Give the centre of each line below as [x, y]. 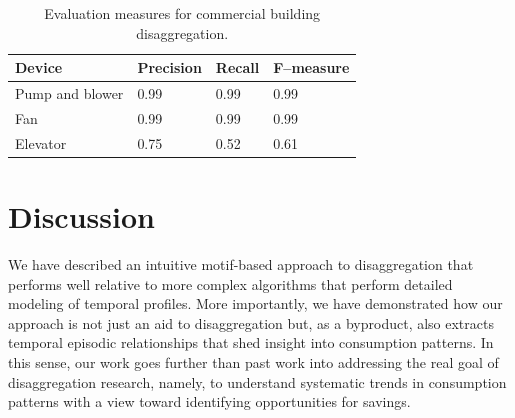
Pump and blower [69, 93]
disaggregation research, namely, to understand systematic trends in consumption [257, 381]
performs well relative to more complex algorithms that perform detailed [230, 283]
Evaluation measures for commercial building [182, 13]
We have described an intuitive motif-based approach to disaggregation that [241, 263]
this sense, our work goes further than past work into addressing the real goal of [253, 361]
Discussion [81, 216]
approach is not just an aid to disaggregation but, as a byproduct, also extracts [251, 322]
